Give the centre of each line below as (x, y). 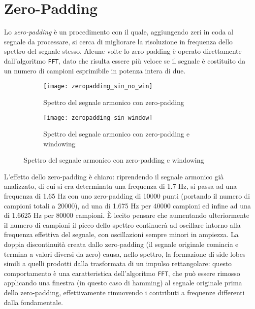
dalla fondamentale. (33, 302)
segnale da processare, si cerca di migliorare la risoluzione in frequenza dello (118, 41)
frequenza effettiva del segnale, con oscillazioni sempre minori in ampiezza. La (121, 234)
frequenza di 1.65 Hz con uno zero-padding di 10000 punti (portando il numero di (127, 196)
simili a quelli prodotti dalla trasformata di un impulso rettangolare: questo (118, 263)
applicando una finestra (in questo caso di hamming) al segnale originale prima (123, 283)
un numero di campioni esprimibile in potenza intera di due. (95, 70)
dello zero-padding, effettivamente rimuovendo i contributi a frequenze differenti (124, 292)
